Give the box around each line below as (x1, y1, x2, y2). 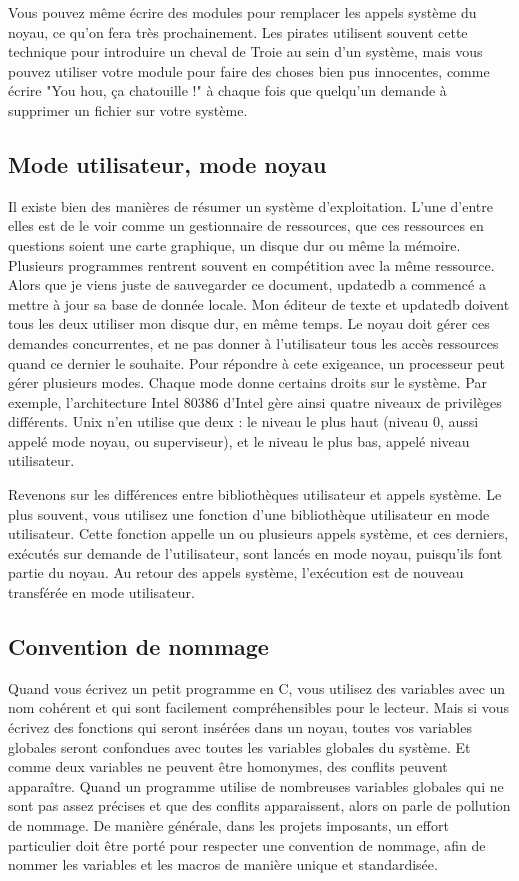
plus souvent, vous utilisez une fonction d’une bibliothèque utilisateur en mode (8, 503, 490, 524)
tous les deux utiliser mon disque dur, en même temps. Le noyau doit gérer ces (8, 313, 490, 334)
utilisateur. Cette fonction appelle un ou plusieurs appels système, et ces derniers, (8, 523, 509, 544)
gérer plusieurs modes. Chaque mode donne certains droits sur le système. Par (8, 372, 487, 393)
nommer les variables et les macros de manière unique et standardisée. (8, 854, 438, 875)
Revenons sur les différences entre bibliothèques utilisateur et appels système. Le (8, 484, 502, 505)
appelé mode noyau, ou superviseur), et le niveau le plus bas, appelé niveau (8, 430, 470, 451)
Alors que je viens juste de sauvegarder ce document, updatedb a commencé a (8, 274, 486, 295)
